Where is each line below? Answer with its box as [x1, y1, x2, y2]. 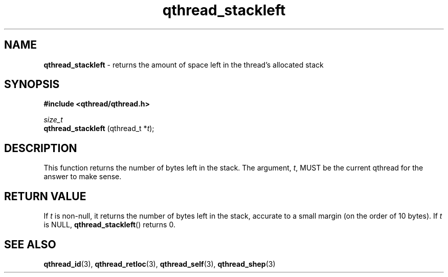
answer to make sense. [43, 172, 122, 181]
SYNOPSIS [4, 78, 60, 91]
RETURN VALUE [4, 189, 86, 203]
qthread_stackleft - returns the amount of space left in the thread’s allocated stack [43, 60, 324, 69]
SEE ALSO [4, 238, 56, 251]
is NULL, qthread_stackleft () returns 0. [43, 220, 175, 229]
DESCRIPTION [4, 141, 77, 155]
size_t [43, 115, 63, 124]
